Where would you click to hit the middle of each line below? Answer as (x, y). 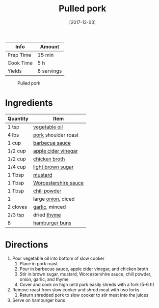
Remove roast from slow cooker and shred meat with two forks (76, 290)
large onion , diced (54, 199)
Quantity (18, 119)
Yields (15, 71)
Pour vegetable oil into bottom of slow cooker (58, 258)
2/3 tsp (16, 215)
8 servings (50, 71)
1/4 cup (17, 167)
